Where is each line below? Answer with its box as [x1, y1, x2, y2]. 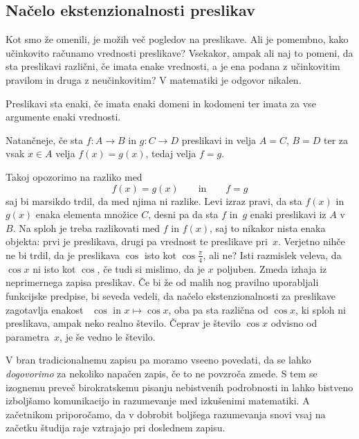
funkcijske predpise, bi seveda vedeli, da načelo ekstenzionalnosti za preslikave [6, 288, 335, 303]
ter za [324, 132, 349, 147]
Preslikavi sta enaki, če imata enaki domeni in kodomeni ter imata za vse [6, 96, 316, 110]
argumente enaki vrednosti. [6, 109, 121, 124]
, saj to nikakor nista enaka [210, 220, 326, 235]
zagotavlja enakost [6, 302, 84, 316]
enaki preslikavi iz [250, 207, 326, 222]
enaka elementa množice [35, 207, 138, 222]
